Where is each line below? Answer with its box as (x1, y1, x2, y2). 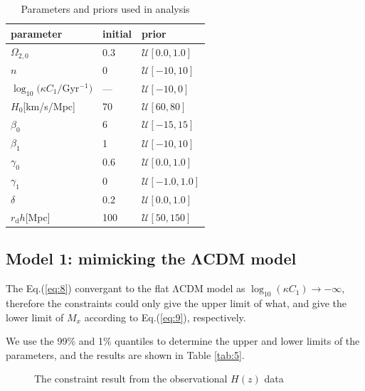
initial (102, 26, 132, 41)
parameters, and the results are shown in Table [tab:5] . (6, 347, 245, 362)
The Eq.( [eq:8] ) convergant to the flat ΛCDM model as (6, 281, 245, 296)
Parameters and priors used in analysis (21, 1, 190, 16)
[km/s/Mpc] (23, 99, 75, 114)
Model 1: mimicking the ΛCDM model (6, 247, 297, 269)
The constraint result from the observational (34, 371, 228, 386)
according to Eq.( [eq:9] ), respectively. (84, 309, 246, 324)
